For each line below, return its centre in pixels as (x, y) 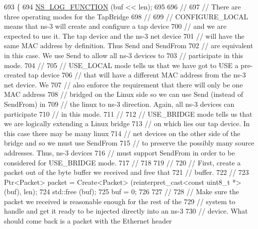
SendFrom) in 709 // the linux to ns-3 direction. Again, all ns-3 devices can (119, 104)
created (15, 75)
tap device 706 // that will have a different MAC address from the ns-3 (137, 75)
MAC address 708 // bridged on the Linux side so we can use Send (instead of (124, 94)
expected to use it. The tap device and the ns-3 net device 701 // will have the (124, 36)
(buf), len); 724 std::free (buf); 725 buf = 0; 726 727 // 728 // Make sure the (122, 191)
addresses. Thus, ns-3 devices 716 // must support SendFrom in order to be (120, 152)
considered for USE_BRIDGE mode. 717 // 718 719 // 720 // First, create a (123, 162)
